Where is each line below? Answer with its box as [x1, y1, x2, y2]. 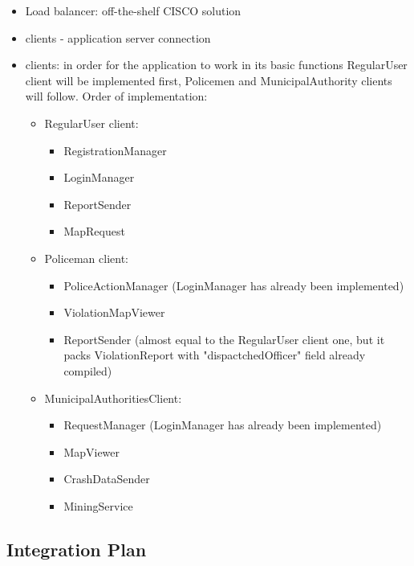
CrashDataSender [63, 470, 150, 487]
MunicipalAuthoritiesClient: [44, 389, 182, 406]
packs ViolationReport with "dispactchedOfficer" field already [63, 347, 366, 363]
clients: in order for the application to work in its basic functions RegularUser [25, 56, 408, 73]
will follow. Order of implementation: [25, 88, 208, 105]
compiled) [63, 362, 112, 379]
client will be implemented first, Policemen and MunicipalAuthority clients [25, 72, 392, 88]
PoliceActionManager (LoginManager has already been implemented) [63, 277, 404, 293]
